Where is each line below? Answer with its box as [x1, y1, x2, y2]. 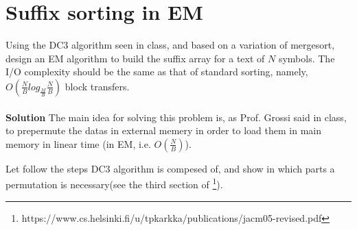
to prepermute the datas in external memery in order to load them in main [5, 123, 321, 138]
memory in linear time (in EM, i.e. [5, 136, 151, 151]
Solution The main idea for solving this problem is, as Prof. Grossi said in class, [5, 110, 347, 124]
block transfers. [65, 79, 130, 93]
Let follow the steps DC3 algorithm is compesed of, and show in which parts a [5, 161, 335, 175]
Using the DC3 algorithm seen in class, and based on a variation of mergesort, [5, 38, 335, 52]
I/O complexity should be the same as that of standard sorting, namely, [5, 64, 308, 79]
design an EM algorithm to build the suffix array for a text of [5, 51, 265, 65]
